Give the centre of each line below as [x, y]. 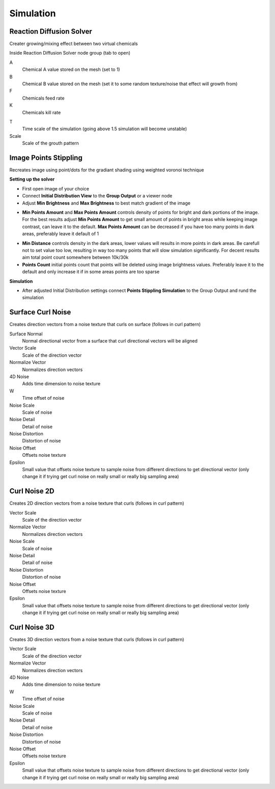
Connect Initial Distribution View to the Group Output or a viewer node [97, 196]
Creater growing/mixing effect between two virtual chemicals [74, 44]
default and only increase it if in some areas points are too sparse [91, 272]
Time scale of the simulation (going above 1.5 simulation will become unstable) [105, 129]
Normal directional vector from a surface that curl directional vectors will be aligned [110, 341]
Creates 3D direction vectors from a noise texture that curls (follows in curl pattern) [97, 639]
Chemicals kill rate [42, 112]
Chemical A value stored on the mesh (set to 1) [71, 69]
